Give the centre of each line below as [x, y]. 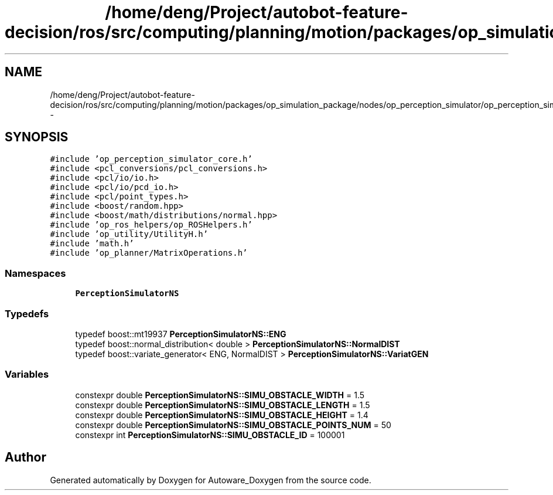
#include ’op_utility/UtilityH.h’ [129, 234]
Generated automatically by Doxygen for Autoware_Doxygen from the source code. [211, 480]
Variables [27, 374]
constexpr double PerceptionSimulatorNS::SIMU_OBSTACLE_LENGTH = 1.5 [223, 405]
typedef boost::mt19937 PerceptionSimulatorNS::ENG [181, 334]
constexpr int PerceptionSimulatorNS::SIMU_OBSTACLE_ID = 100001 [210, 435]
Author [25, 457]
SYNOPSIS [37, 137]
